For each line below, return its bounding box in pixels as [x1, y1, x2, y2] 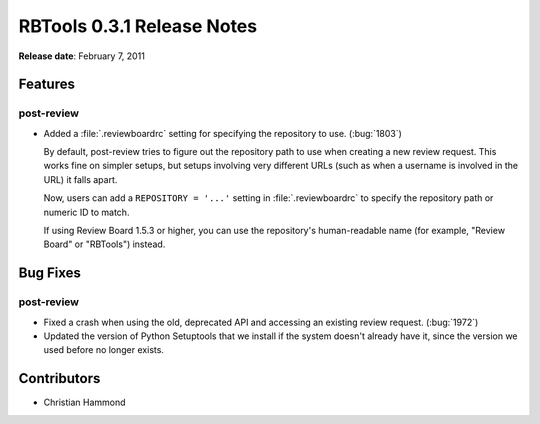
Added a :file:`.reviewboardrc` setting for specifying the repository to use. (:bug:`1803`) [43, 127, 402, 139]
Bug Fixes [18, 265, 82, 282]
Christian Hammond [43, 396, 126, 409]
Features [18, 76, 75, 93]
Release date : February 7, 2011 [18, 50, 145, 62]
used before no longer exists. [43, 344, 165, 356]
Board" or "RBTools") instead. [43, 238, 166, 250]
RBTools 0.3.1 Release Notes [18, 15, 258, 37]
